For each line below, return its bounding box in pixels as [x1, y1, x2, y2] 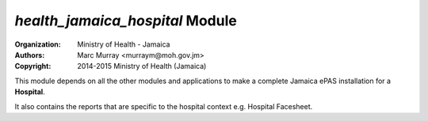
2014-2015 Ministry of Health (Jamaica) [77, 62, 207, 71]
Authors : [14, 50, 45, 59]
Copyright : [14, 62, 52, 71]
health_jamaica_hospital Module [14, 12, 237, 29]
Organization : [14, 40, 61, 49]
